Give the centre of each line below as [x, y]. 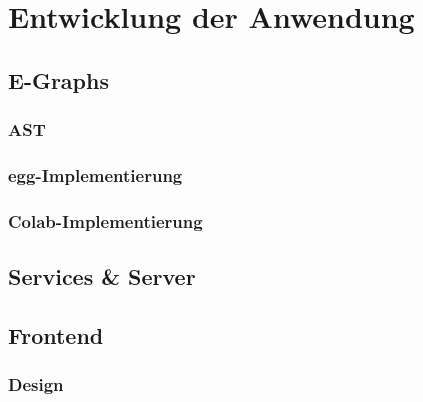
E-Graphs [58, 79]
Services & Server [102, 276]
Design [36, 384]
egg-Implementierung [95, 174]
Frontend [56, 334]
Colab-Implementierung [105, 220]
